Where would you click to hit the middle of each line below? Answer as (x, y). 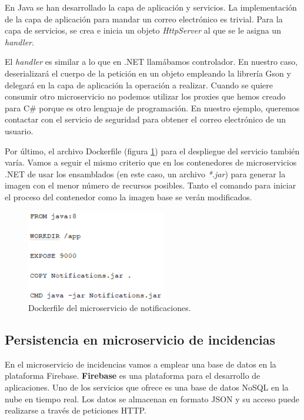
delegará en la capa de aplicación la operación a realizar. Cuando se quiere (139, 85)
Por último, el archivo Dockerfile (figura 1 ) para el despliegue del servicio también (152, 151)
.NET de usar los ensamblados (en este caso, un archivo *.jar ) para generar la (145, 173)
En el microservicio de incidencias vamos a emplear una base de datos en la (141, 364)
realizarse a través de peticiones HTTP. (76, 410)
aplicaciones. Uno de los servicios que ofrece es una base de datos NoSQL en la (147, 387)
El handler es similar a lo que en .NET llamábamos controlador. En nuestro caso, (151, 62)
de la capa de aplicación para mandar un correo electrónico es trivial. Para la (144, 19)
